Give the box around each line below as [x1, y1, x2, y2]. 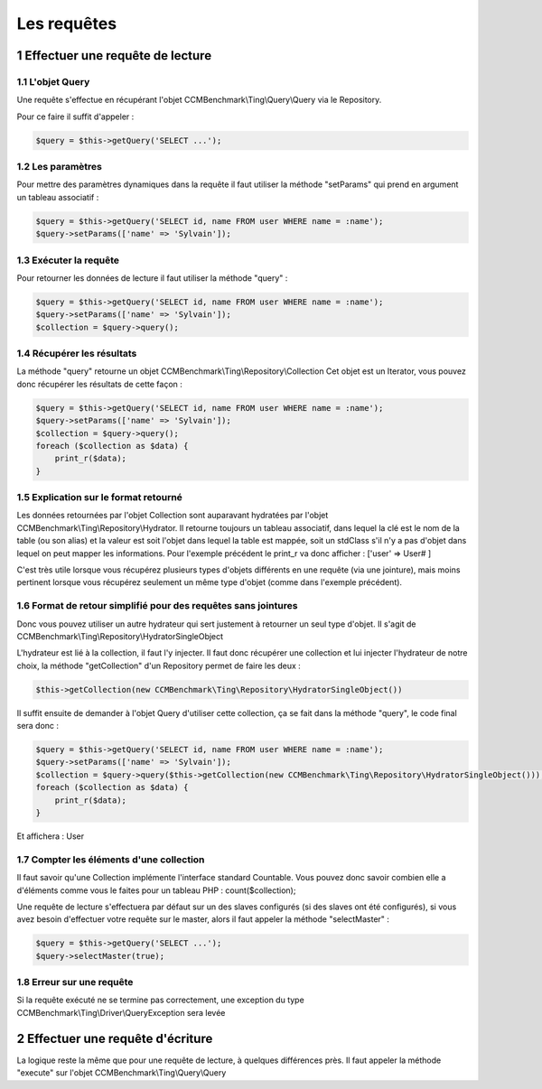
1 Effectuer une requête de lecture [16, 48, 212, 63]
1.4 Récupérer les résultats [16, 348, 137, 360]
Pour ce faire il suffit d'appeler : [16, 111, 135, 122]
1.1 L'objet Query [16, 75, 90, 88]
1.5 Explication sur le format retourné [16, 491, 182, 504]
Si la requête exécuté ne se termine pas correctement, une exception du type [16, 994, 304, 1006]
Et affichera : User [16, 831, 85, 842]
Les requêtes [16, 14, 117, 33]
